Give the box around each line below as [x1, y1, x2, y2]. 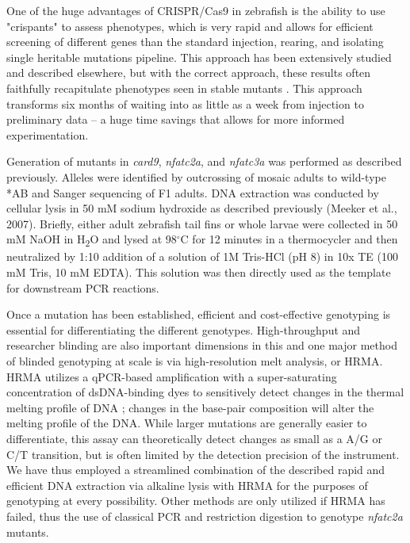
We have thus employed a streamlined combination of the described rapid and [6, 461, 385, 478]
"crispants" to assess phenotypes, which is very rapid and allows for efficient [6, 17, 374, 34]
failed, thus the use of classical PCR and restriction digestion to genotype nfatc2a [6, 507, 403, 524]
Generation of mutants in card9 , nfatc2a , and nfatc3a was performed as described [6, 153, 402, 170]
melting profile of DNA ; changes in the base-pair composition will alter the [6, 399, 374, 415]
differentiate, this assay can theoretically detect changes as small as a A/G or [6, 430, 382, 446]
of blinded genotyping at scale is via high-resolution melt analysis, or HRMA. [6, 353, 383, 369]
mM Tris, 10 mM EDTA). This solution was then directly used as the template [6, 264, 391, 281]
